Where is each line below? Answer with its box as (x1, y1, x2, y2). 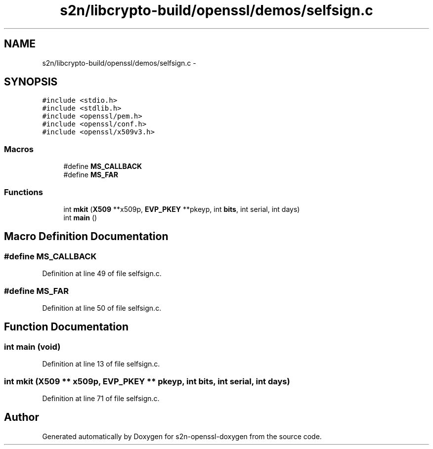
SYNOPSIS (4, 76, 58, 88)
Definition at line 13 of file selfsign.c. (42, 360, 160, 368)
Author (4, 411, 39, 424)
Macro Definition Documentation (4, 230, 169, 243)
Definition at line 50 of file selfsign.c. (42, 303, 162, 312)
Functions (4, 187, 43, 197)
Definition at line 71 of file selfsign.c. (42, 394, 160, 403)
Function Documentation (4, 321, 129, 333)
